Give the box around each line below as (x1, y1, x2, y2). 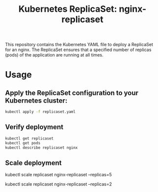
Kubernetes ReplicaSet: (18, 3, 117, 15)
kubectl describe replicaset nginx (5, 145, 78, 150)
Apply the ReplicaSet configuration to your (5, 88, 139, 97)
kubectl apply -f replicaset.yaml (5, 110, 76, 114)
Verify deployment (5, 123, 64, 131)
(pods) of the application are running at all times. (5, 52, 104, 58)
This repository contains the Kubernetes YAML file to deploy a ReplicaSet (5, 42, 153, 48)
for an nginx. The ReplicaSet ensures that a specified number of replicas (5, 47, 152, 53)
